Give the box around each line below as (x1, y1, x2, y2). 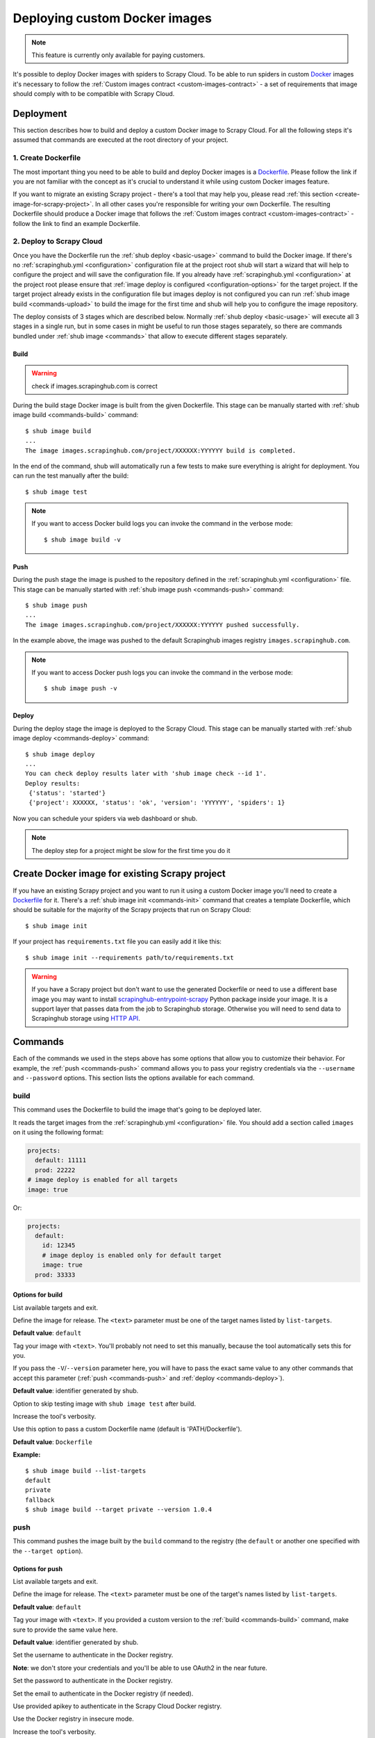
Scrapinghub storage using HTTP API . (31, 1014, 140, 1023)
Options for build (12, 1290, 62, 1299)
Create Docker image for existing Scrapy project (12, 868, 226, 879)
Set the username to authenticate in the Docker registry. (12, 1651, 174, 1659)
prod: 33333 (35, 1271, 76, 1278)
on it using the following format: (12, 1128, 104, 1137)
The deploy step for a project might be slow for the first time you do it (31, 846, 231, 854)
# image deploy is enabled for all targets (27, 1176, 178, 1184)
